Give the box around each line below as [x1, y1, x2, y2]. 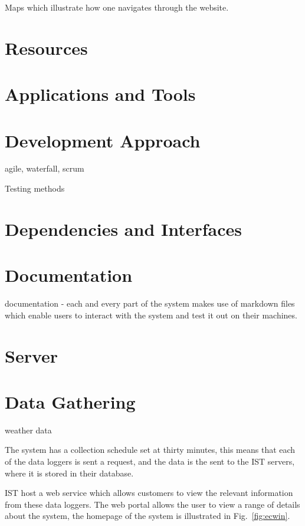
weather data [5, 423, 52, 436]
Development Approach [5, 128, 201, 152]
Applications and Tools [5, 82, 196, 106]
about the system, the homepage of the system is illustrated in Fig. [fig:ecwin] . [5, 509, 290, 522]
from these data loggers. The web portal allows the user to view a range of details [5, 498, 300, 510]
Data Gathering [5, 389, 136, 413]
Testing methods [5, 182, 65, 195]
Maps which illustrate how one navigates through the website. [5, 1, 229, 13]
